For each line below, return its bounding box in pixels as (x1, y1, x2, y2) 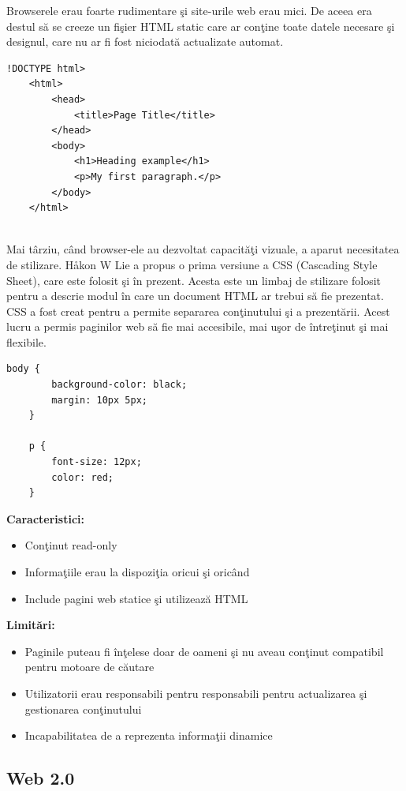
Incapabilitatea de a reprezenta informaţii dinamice (24, 727, 273, 744)
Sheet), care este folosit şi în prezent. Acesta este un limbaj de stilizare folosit (6, 272, 382, 288)
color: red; (51, 471, 114, 483)
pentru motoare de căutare (24, 658, 155, 675)
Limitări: (6, 617, 55, 633)
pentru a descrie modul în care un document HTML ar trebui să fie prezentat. (6, 287, 384, 304)
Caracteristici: (6, 510, 84, 527)
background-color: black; (51, 379, 188, 391)
